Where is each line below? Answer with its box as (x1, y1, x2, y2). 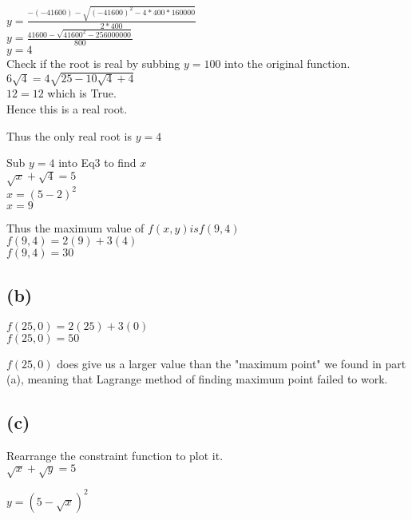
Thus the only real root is (6, 127, 132, 144)
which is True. (47, 85, 117, 101)
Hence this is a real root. (6, 100, 128, 117)
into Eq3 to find (58, 154, 137, 171)
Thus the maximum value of (6, 219, 145, 236)
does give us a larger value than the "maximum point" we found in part (57, 355, 406, 371)
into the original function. (224, 55, 351, 72)
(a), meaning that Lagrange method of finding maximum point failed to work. (6, 371, 388, 387)
